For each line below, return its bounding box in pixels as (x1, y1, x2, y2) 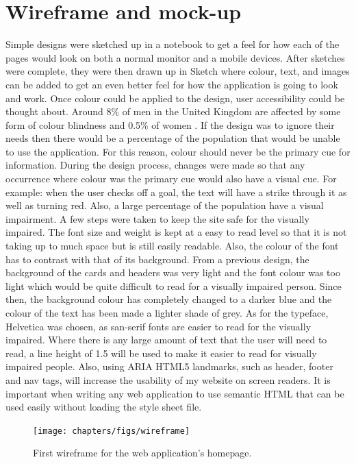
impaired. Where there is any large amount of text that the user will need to (5, 332, 327, 347)
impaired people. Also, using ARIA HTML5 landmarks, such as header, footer (5, 359, 333, 374)
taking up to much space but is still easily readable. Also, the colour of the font (5, 239, 339, 253)
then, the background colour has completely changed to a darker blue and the (5, 292, 332, 306)
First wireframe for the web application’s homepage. (33, 445, 252, 460)
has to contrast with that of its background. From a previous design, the (5, 252, 309, 266)
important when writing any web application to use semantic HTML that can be (5, 386, 344, 400)
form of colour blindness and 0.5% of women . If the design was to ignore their (5, 117, 335, 132)
